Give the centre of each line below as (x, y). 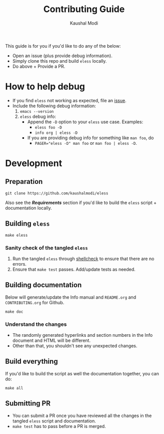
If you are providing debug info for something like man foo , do (90, 138)
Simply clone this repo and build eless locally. (59, 61)
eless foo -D (48, 127)
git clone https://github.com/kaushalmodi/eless (57, 193)
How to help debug (45, 87)
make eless (16, 235)
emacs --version (37, 111)
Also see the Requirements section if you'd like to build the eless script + (81, 202)
